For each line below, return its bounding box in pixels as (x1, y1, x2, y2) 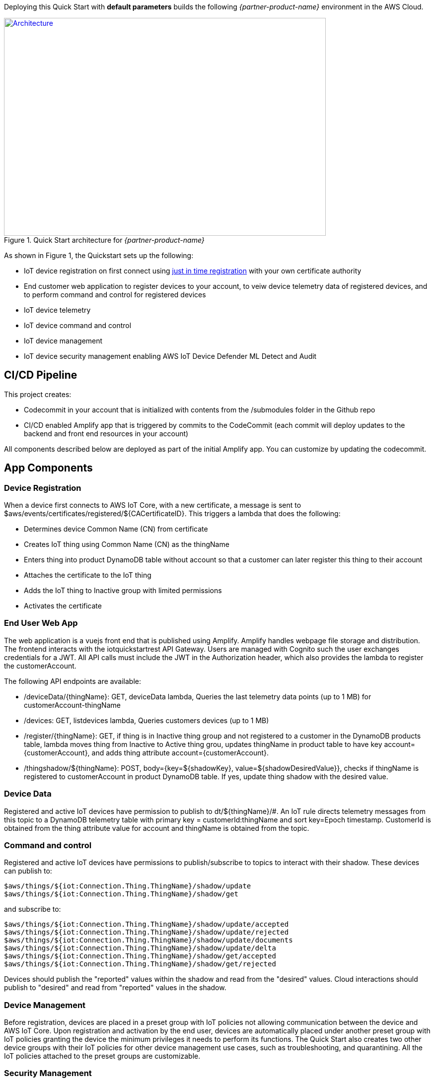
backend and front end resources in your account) (24, 429, 189, 438)
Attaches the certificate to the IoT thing (24, 571, 151, 580)
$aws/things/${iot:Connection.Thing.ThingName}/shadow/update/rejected (4, 928, 289, 937)
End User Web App (4, 618, 78, 628)
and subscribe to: (4, 905, 61, 914)
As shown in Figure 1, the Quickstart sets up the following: (4, 251, 194, 260)
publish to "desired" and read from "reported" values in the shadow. (4, 983, 226, 992)
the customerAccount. (4, 661, 76, 670)
